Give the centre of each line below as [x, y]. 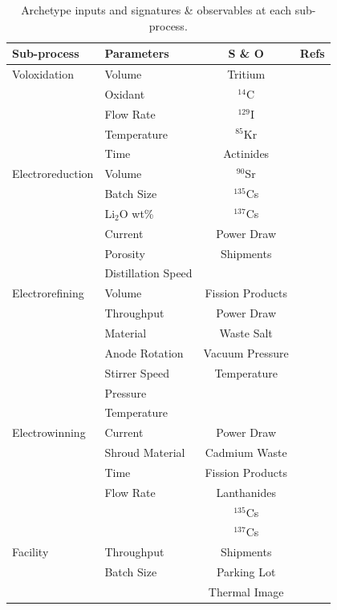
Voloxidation [43, 74]
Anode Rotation [144, 352]
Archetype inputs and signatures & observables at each [156, 10]
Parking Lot [246, 572]
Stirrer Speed [137, 372]
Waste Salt [246, 333]
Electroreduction [53, 174]
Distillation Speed [148, 273]
